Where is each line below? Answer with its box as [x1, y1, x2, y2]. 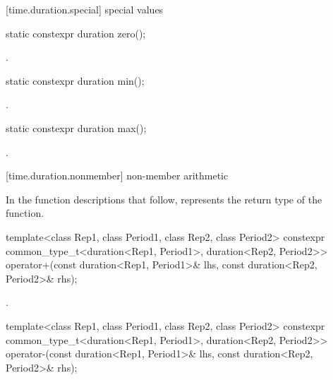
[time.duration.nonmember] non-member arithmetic [6, 168, 229, 183]
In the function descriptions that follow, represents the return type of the [6, 191, 322, 206]
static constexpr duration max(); [6, 120, 147, 135]
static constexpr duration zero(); [6, 25, 146, 40]
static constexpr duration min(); [6, 73, 145, 88]
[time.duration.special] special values [6, 2, 164, 16]
